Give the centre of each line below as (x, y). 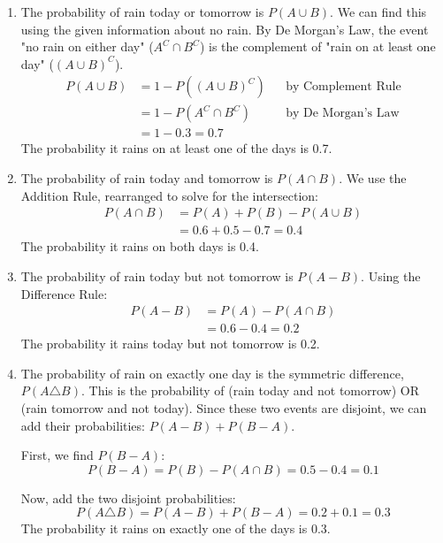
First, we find (57, 455)
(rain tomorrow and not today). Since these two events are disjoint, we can (224, 407)
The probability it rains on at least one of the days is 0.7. (176, 148)
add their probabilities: (83, 425)
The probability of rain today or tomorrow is (142, 11)
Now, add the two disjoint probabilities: (128, 497)
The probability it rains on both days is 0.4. (140, 246)
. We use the (373, 178)
